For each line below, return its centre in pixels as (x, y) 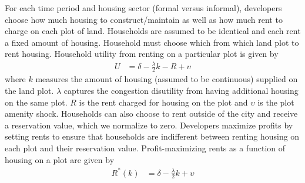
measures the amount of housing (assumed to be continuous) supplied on (167, 79)
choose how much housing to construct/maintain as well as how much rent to (144, 19)
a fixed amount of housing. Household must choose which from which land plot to (152, 42)
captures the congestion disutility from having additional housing (181, 90)
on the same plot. (36, 102)
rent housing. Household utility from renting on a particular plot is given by (142, 54)
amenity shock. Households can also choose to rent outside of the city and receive (151, 113)
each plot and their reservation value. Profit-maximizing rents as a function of (145, 148)
